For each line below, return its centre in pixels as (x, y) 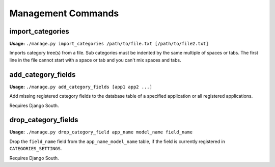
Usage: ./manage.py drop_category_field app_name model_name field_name (101, 132)
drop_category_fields (44, 120)
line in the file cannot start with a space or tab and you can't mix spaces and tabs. (95, 60)
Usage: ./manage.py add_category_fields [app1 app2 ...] (81, 87)
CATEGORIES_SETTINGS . (36, 149)
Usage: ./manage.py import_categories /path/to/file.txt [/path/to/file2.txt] (109, 44)
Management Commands (64, 13)
